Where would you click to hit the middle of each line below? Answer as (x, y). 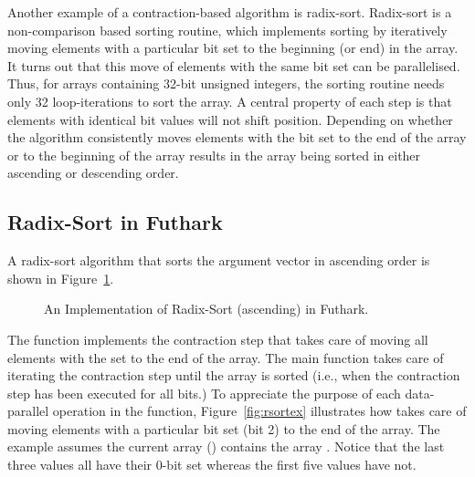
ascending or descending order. (93, 173)
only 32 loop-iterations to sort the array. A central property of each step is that (230, 101)
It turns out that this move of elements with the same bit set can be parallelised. (234, 65)
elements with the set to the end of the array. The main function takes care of (226, 357)
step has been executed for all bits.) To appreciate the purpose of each (204, 393)
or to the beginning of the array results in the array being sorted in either (214, 155)
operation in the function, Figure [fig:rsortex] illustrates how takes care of (259, 411)
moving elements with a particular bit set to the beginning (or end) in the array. (233, 48)
